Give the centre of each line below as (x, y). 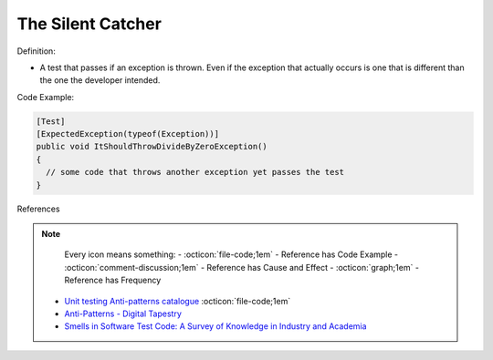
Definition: (37, 51)
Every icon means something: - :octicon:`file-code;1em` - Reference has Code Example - (231, 254)
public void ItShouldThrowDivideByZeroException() (152, 147)
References (38, 209)
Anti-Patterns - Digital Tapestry (123, 314)
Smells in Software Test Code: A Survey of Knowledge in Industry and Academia (215, 326)
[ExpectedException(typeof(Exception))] (127, 134)
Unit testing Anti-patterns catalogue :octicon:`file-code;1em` (178, 301)
